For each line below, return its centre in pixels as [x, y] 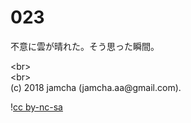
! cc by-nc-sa [36, 107]
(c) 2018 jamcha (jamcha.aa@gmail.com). [96, 87]
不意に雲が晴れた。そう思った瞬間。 [85, 46]
